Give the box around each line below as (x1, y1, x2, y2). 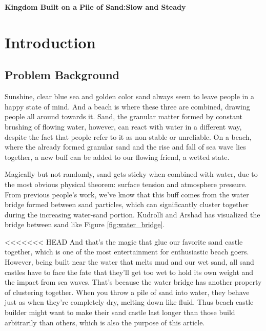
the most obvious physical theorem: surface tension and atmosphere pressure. (5, 178, 247, 189)
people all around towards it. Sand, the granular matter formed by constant (5, 111, 242, 122)
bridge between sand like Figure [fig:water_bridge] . (5, 219, 165, 230)
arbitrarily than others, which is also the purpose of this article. (5, 317, 205, 327)
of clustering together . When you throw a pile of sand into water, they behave (5, 286, 250, 297)
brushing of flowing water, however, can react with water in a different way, (5, 121, 242, 132)
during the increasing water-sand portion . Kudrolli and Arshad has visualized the (5, 209, 260, 219)
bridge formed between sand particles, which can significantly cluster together (5, 199, 249, 210)
